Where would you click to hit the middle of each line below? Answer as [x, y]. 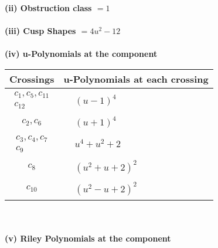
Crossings [32, 79]
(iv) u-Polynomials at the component [81, 54]
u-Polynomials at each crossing [136, 79]
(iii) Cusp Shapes [40, 31]
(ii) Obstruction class [48, 8]
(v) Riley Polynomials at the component [88, 238]
